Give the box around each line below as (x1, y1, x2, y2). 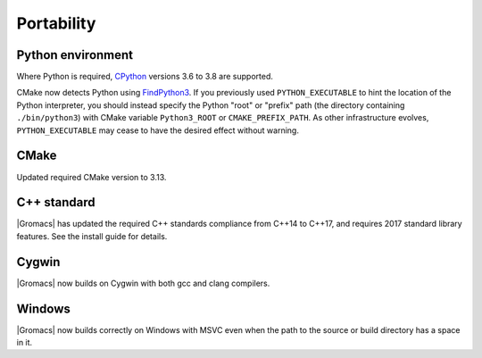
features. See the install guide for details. (16, 230, 168, 241)
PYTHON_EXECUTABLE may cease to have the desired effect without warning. (16, 125, 299, 136)
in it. (16, 337, 33, 348)
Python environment (16, 47, 134, 62)
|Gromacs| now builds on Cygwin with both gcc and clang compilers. (16, 278, 270, 288)
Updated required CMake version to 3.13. (16, 171, 167, 182)
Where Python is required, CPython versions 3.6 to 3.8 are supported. (16, 71, 274, 82)
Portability (16, 13, 96, 33)
